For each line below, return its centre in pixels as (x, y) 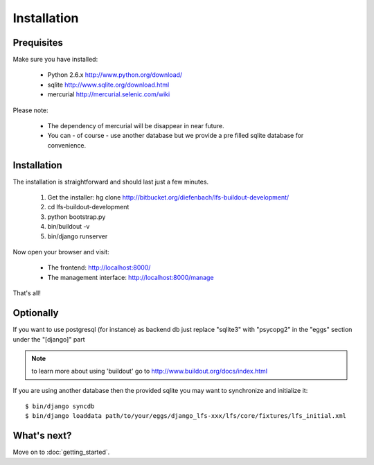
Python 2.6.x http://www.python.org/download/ (115, 75)
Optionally (36, 313)
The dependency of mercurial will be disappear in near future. (136, 126)
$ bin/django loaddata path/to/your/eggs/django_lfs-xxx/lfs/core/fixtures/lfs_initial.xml (186, 416)
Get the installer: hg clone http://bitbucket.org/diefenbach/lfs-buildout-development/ (168, 198)
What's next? (42, 436)
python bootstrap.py (77, 217)
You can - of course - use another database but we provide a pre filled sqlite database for (176, 136)
